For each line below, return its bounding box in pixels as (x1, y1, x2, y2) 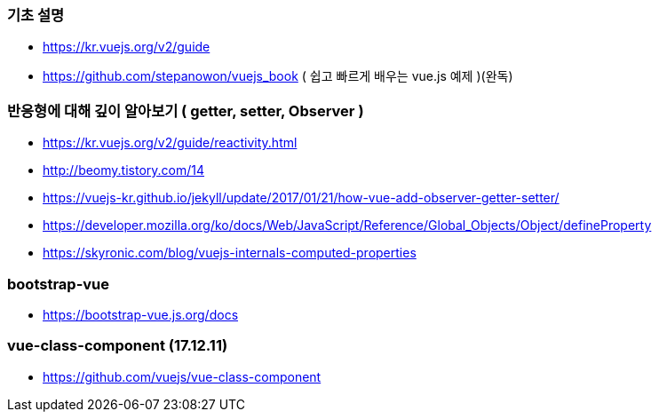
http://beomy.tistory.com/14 (43, 162, 205, 178)
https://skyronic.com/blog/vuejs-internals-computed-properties (43, 245, 417, 261)
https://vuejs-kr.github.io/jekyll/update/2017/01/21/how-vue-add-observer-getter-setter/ (43, 190, 560, 206)
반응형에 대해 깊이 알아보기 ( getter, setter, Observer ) (7, 101, 364, 120)
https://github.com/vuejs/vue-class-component (43, 368, 322, 384)
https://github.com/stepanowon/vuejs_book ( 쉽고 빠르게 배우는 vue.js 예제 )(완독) (43, 68, 513, 84)
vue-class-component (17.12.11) (7, 336, 228, 355)
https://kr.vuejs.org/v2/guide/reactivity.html (43, 135, 298, 151)
